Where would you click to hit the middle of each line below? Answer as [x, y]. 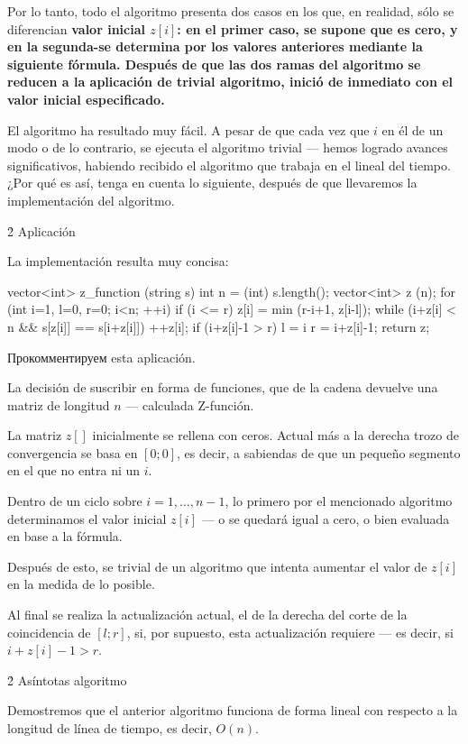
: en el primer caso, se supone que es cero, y [317, 28]
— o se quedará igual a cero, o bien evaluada [326, 518]
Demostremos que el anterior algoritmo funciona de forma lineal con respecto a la [233, 710]
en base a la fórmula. [65, 536]
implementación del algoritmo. [91, 200]
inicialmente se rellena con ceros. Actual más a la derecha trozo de [275, 435]
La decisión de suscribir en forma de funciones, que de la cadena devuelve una [223, 387]
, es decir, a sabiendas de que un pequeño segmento [319, 452]
